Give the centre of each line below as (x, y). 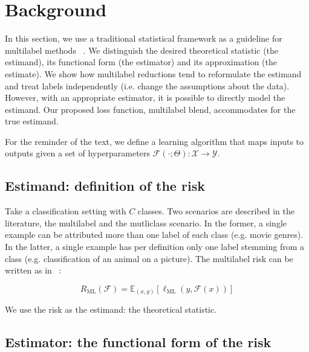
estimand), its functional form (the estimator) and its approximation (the (141, 62)
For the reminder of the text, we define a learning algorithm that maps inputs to (154, 141)
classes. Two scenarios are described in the (216, 211)
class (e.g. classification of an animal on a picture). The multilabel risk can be (149, 258)
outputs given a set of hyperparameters (77, 153)
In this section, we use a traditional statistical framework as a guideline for (144, 38)
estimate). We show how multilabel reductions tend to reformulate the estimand (153, 73)
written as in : (33, 270)
